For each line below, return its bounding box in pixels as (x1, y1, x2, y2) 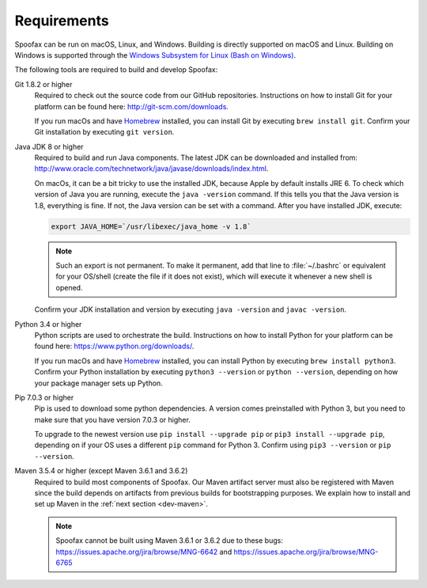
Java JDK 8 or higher (14, 142, 84, 151)
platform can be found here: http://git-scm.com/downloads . (34, 101, 229, 111)
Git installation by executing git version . (34, 127, 175, 137)
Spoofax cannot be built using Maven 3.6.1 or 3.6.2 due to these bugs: (55, 536, 284, 545)
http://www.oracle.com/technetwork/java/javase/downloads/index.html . (34, 164, 269, 173)
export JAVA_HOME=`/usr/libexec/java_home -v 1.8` (51, 222, 252, 231)
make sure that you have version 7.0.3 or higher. (34, 415, 191, 424)
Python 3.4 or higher (14, 319, 82, 328)
